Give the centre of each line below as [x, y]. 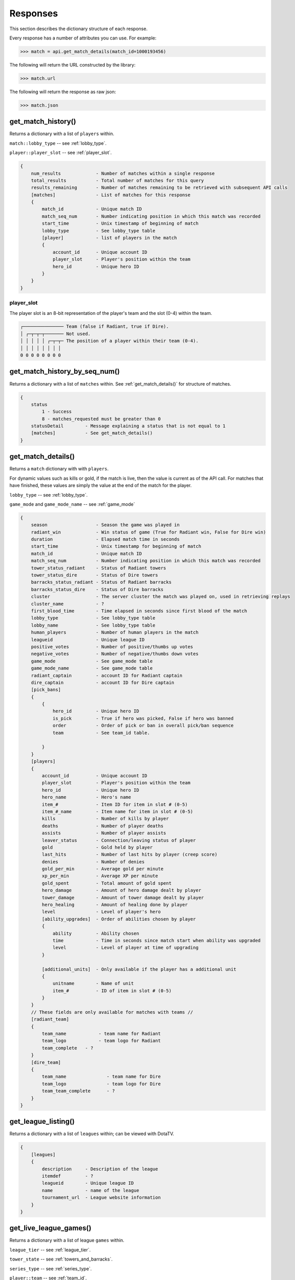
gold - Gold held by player [97, 847]
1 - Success [57, 412]
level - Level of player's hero [101, 912]
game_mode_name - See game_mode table [92, 668]
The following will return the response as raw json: [63, 92]
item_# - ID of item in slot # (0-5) [112, 990]
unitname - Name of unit [93, 984]
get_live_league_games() [50, 1228]
